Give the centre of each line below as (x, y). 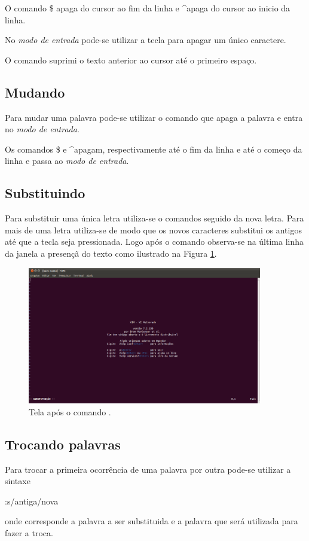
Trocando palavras (63, 444)
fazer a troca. (29, 533)
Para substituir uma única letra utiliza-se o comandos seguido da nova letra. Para (154, 218)
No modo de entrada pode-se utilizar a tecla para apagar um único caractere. (146, 40)
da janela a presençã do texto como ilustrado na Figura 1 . (111, 253)
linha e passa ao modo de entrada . (67, 161)
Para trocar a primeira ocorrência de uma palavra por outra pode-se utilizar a (148, 469)
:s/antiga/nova (32, 501)
